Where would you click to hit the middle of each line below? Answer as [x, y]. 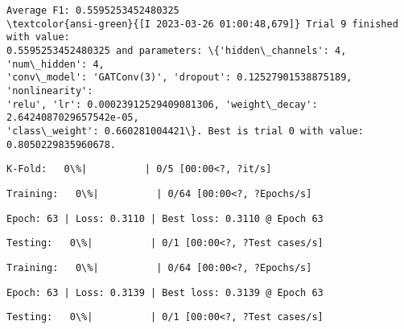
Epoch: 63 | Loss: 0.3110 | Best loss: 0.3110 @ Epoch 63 [165, 218]
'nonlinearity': [50, 90]
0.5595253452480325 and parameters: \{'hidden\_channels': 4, [177, 50]
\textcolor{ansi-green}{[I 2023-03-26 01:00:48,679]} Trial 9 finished [202, 24]
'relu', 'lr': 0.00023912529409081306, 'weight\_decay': [162, 104]
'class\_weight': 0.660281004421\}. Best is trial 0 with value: [185, 131]
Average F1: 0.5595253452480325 [93, 10]
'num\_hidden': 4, [56, 64]
